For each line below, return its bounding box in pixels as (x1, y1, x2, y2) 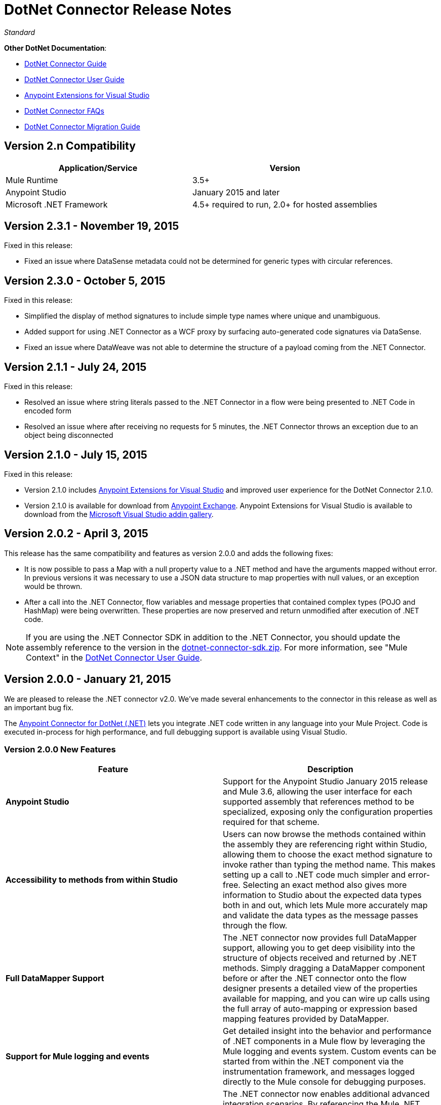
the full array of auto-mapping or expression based (223, 1004, 417, 1014)
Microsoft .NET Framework (6, 199, 108, 210)
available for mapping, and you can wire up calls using (223, 993, 430, 1004)
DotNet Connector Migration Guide (24, 122, 140, 131)
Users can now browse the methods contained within (223, 829, 426, 840)
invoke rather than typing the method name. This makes (223, 859, 435, 870)
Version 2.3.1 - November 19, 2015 (4, 220, 179, 233)
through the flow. (223, 920, 288, 931)
